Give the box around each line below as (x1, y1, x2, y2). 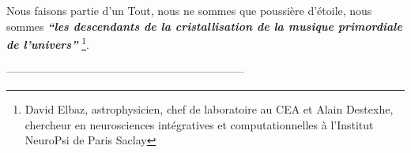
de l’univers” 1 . (6, 34, 89, 52)
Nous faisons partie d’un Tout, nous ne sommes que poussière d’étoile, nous (6, 2, 372, 18)
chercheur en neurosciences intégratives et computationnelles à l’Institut (25, 116, 374, 132)
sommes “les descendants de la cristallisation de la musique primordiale (6, 17, 402, 34)
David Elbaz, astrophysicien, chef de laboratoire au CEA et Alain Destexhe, (25, 101, 394, 118)
